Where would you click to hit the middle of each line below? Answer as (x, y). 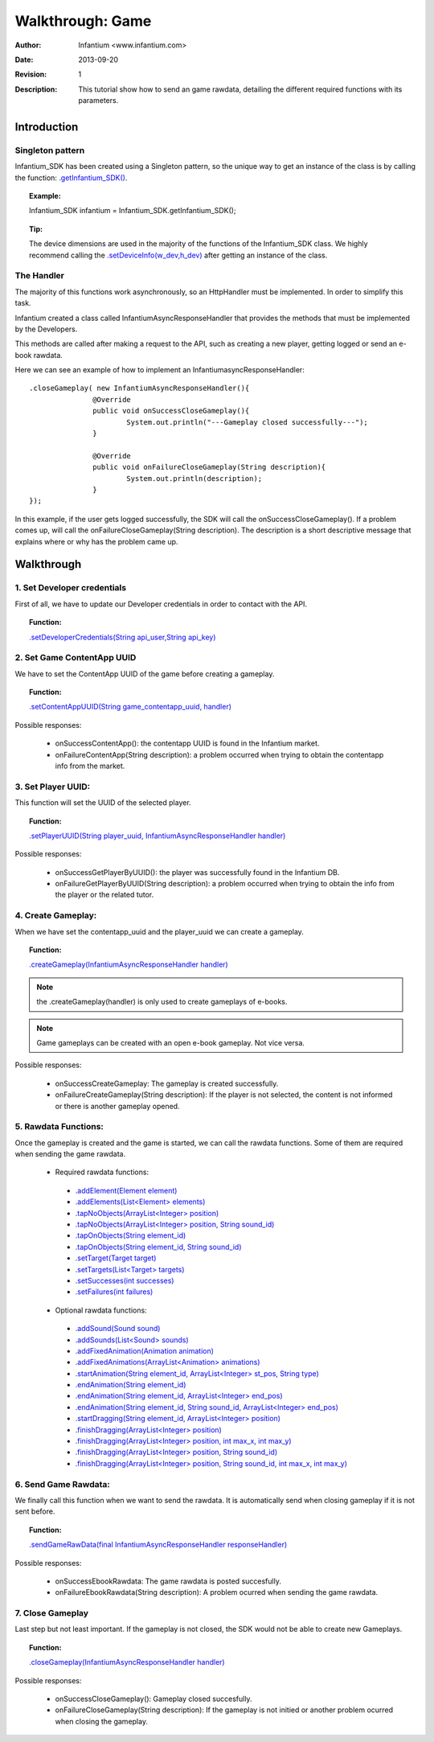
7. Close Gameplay (51, 1613)
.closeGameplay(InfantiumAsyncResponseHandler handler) (127, 1662)
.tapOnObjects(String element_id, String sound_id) (158, 1247)
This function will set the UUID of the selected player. (103, 803)
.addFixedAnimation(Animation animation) (145, 1350)
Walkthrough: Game (83, 21)
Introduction (47, 127)
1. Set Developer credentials (71, 588)
